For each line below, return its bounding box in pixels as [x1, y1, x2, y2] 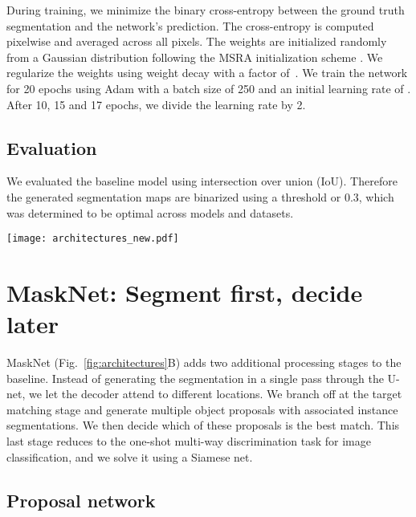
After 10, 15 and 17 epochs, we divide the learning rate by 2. [6, 96, 306, 112]
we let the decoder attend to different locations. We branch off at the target [28, 385, 402, 402]
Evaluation [6, 135, 97, 160]
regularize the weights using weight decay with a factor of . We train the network [6, 64, 408, 81]
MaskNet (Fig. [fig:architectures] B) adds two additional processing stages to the [6, 354, 402, 371]
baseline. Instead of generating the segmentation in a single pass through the [6, 369, 384, 386]
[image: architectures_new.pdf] [6, 233, 179, 245]
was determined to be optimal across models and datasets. [6, 204, 294, 221]
